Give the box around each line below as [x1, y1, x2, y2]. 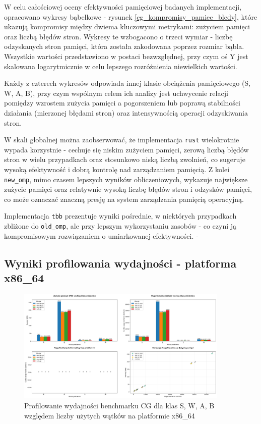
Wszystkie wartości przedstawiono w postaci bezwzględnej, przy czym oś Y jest [4, 50, 248, 61]
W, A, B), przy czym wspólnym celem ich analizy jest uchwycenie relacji [4, 87, 228, 98]
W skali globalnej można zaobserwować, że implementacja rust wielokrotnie [4, 134, 239, 145]
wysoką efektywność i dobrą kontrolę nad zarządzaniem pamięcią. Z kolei [4, 164, 230, 174]
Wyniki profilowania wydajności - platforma [4, 255, 237, 271]
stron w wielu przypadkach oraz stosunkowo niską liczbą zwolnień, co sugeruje [4, 154, 245, 165]
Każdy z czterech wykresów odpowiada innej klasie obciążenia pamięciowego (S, [4, 78, 251, 88]
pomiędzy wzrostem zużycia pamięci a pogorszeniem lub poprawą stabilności [4, 97, 240, 108]
